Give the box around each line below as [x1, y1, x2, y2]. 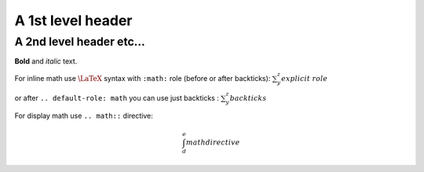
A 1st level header [14, 12, 133, 29]
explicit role [281, 74, 328, 82]
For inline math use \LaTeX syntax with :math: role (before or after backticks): [14, 73, 271, 82]
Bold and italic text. [14, 57, 78, 66]
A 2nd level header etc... [14, 35, 145, 49]
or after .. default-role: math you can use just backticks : [14, 93, 219, 103]
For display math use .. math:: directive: [14, 111, 153, 120]
